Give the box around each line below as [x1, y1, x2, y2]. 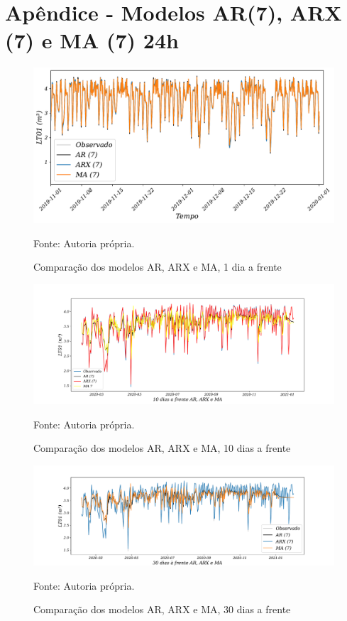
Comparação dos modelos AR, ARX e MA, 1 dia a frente [33, 259, 282, 274]
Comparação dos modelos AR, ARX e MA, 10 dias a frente [33, 441, 291, 455]
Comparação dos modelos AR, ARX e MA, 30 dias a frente [33, 602, 291, 617]
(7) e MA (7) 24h [5, 26, 179, 55]
